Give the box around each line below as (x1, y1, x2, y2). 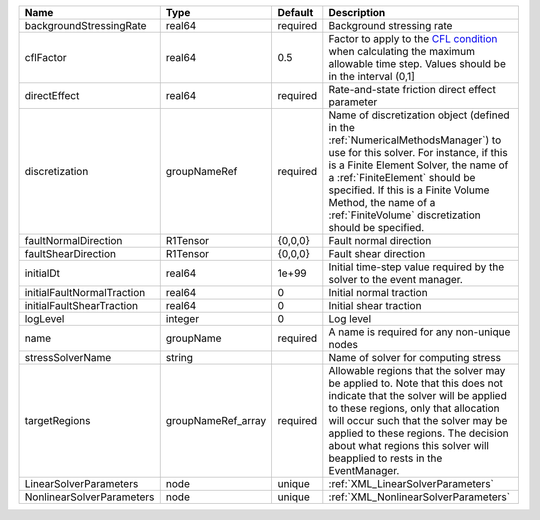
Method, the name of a (328, 196, 436, 209)
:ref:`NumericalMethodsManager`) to (328, 133, 502, 147)
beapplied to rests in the (328, 451, 443, 465)
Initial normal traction (328, 286, 429, 299)
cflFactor (24, 51, 67, 64)
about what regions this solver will (328, 439, 490, 452)
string (165, 351, 194, 364)
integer (165, 312, 200, 325)
